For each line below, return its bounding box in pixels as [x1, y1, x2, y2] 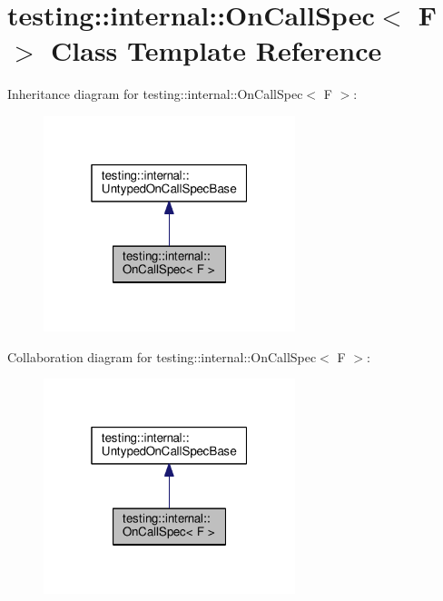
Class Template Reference [51, 32, 382, 69]
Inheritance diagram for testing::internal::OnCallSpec [7, 84, 303, 103]
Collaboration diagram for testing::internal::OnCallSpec [7, 347, 317, 366]
